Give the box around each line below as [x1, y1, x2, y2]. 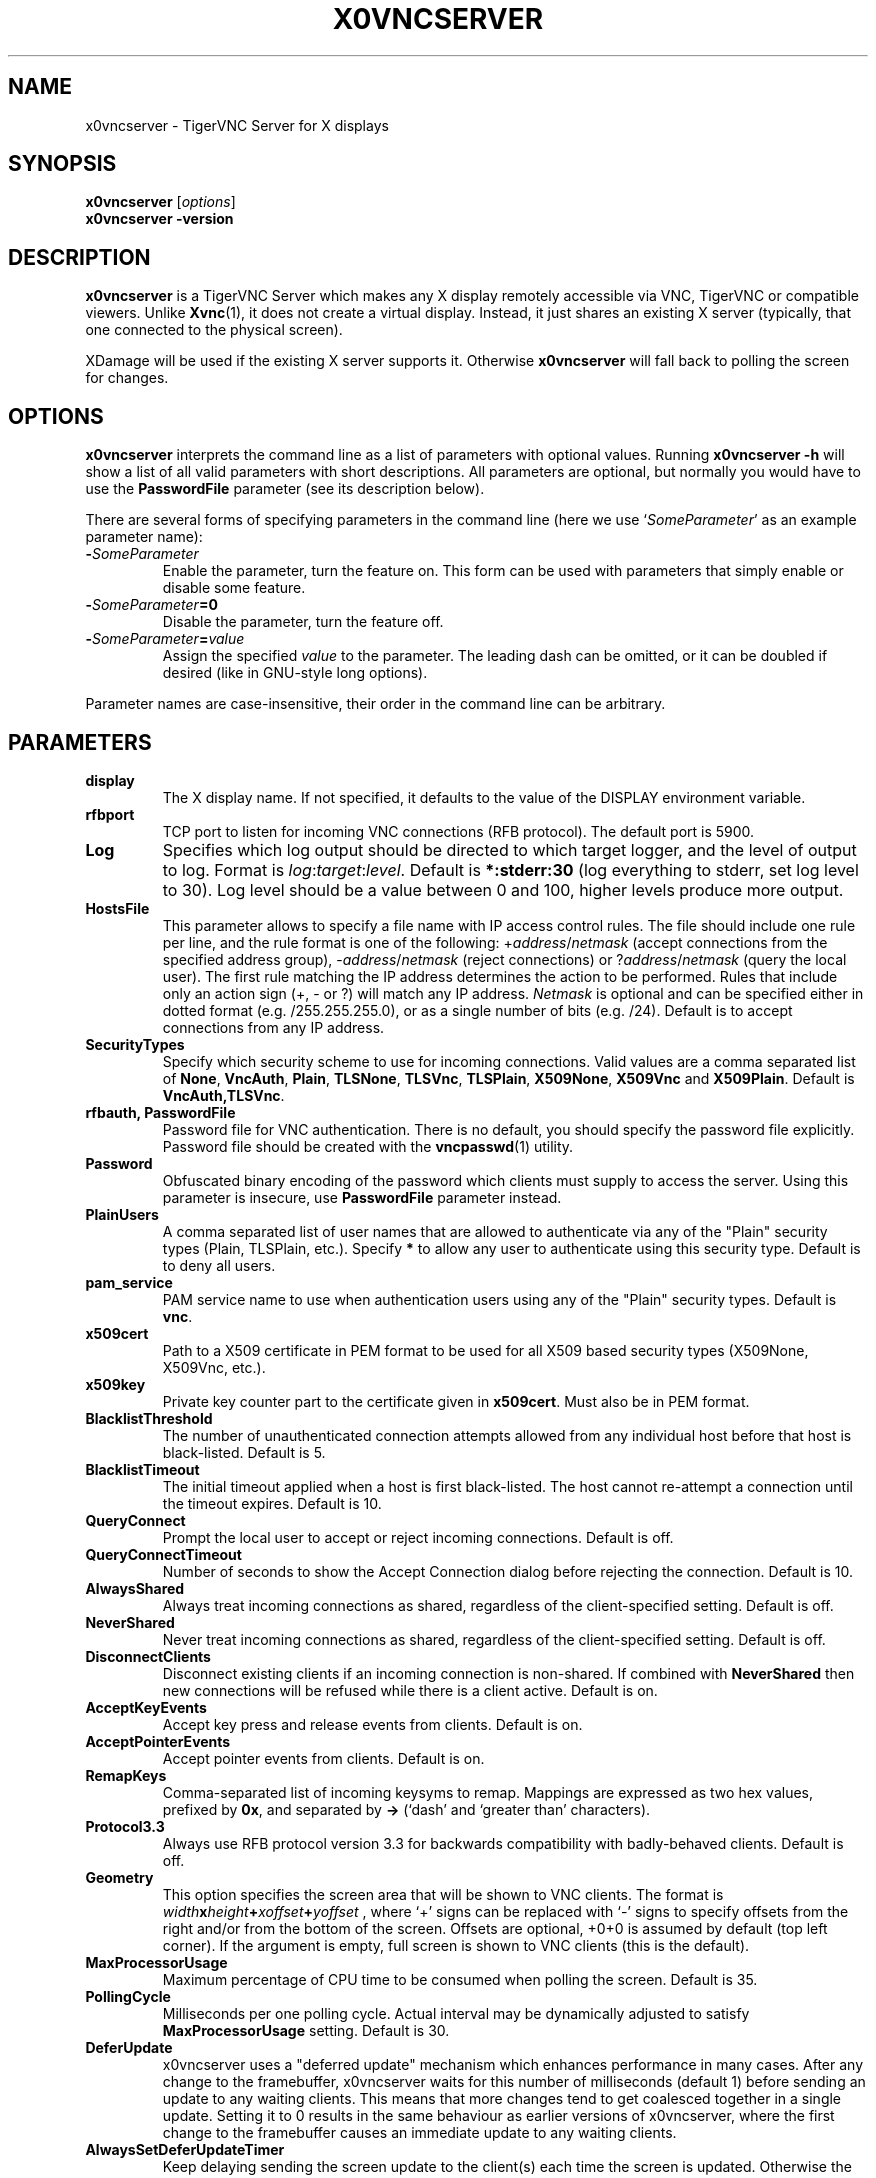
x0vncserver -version [85, 210, 234, 228]
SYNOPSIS [8, 151, 117, 177]
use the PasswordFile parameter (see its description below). [85, 480, 485, 498]
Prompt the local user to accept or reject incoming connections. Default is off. [162, 1528, 674, 1546]
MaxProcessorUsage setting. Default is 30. [162, 2021, 450, 2039]
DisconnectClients [85, 1647, 211, 1665]
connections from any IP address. [162, 1018, 385, 1036]
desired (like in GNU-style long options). [162, 664, 428, 682]
